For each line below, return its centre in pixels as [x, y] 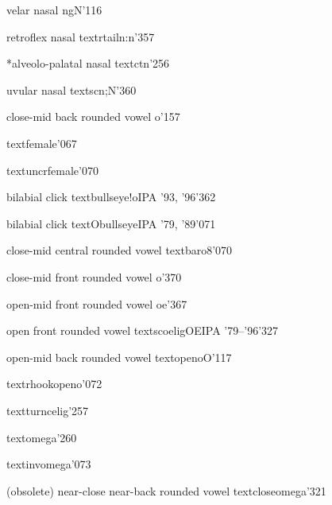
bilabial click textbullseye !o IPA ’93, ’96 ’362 [111, 197]
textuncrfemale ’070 [52, 170]
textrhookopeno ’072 [54, 384]
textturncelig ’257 [48, 410]
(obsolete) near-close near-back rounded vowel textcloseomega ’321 [166, 490]
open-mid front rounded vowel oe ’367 [97, 303]
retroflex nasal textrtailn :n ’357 [81, 36]
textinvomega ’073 [49, 464]
